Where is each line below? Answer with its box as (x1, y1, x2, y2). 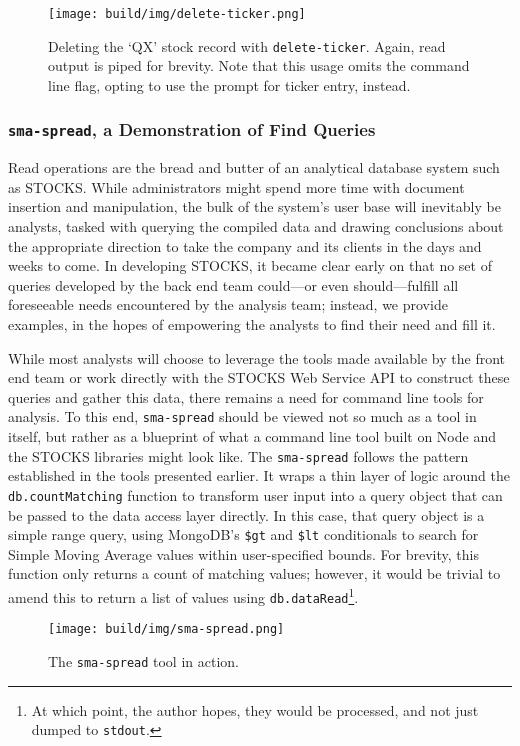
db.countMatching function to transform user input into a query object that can (8, 484, 503, 505)
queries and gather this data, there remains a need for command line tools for (8, 386, 484, 407)
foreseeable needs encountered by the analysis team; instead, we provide (8, 294, 448, 315)
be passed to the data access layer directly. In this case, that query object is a (8, 504, 485, 525)
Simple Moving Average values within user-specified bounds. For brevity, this (8, 543, 479, 564)
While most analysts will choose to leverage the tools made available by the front (8, 347, 506, 368)
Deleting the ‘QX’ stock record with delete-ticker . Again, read (48, 35, 446, 56)
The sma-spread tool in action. (48, 650, 239, 671)
